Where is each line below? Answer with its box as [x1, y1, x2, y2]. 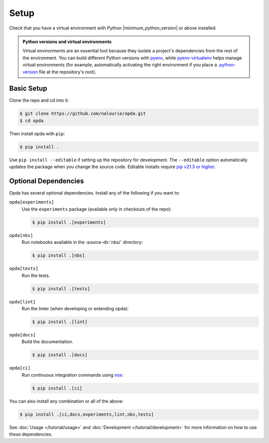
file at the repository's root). [39, 69, 97, 75]
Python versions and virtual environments [22, 38, 112, 44]
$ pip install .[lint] [32, 319, 88, 324]
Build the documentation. [21, 339, 73, 345]
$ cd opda [19, 118, 44, 123]
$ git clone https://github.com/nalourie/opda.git [19, 111, 146, 117]
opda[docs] [9, 332, 36, 338]
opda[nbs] [9, 232, 33, 238]
